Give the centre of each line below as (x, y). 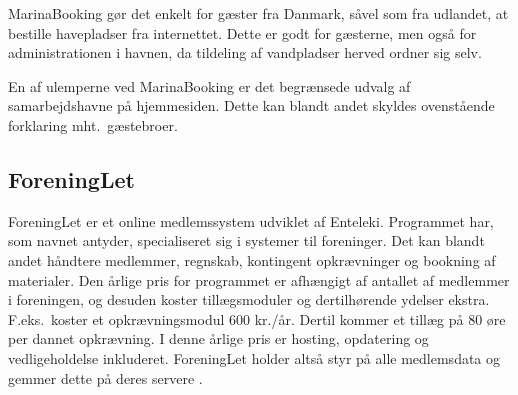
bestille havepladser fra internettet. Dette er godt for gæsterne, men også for (242, 32)
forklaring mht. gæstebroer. (93, 124)
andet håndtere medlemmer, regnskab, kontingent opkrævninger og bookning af (252, 259)
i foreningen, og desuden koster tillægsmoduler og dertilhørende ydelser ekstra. (249, 299)
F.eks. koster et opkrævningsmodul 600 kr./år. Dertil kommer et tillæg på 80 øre (257, 318)
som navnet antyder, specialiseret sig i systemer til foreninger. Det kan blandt (246, 240)
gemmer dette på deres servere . (105, 377)
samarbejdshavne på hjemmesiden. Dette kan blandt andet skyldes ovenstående (251, 105)
